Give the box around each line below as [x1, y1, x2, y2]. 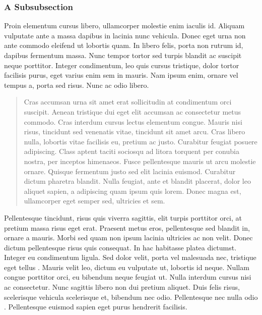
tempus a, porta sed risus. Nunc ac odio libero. [4, 79, 149, 90]
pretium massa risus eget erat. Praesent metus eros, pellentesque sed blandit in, [4, 222, 250, 233]
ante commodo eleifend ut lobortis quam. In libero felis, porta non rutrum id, [4, 40, 243, 50]
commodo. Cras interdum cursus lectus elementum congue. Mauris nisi [24, 116, 242, 127]
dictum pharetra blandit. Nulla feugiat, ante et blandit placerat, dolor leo [24, 176, 251, 186]
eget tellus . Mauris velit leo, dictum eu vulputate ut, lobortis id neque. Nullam [4, 261, 249, 272]
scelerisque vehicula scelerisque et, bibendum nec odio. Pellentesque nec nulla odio [4, 291, 258, 302]
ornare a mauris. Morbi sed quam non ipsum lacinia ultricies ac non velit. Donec [4, 232, 253, 243]
